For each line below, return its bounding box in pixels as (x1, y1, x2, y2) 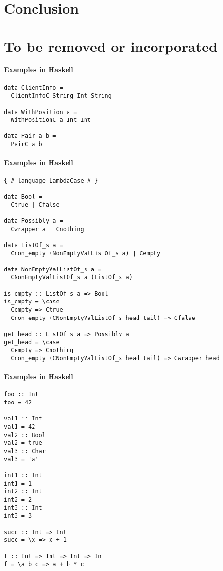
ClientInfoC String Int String (11, 92, 112, 100)
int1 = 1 (4, 480, 32, 487)
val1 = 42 (4, 423, 35, 431)
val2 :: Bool (4, 431, 46, 438)
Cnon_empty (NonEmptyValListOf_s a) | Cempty (11, 250, 161, 257)
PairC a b (11, 141, 42, 148)
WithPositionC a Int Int (11, 117, 91, 124)
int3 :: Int (4, 504, 42, 511)
